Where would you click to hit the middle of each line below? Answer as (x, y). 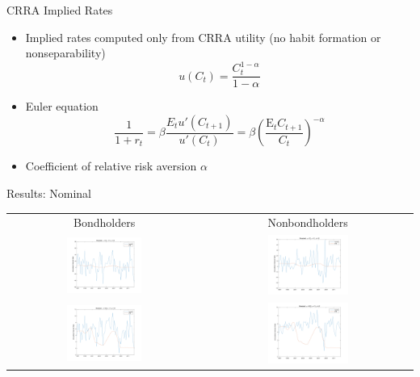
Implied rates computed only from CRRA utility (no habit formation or (203, 37)
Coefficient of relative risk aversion (111, 166)
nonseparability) (65, 53)
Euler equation (62, 106)
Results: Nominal (49, 193)
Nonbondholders (308, 222)
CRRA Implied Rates (60, 10)
